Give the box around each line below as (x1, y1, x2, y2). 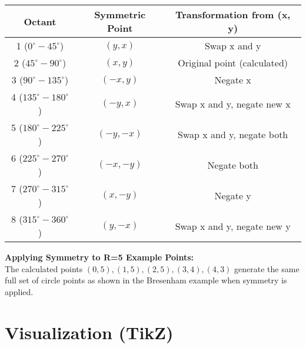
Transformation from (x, (175, 8, 291, 21)
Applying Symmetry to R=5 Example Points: (5, 251, 194, 263)
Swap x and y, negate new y (175, 219, 291, 233)
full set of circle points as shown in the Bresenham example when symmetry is (5, 274, 287, 286)
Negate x (214, 73, 251, 86)
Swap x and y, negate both (178, 127, 288, 141)
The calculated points (5, 262, 83, 275)
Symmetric (94, 8, 146, 21)
